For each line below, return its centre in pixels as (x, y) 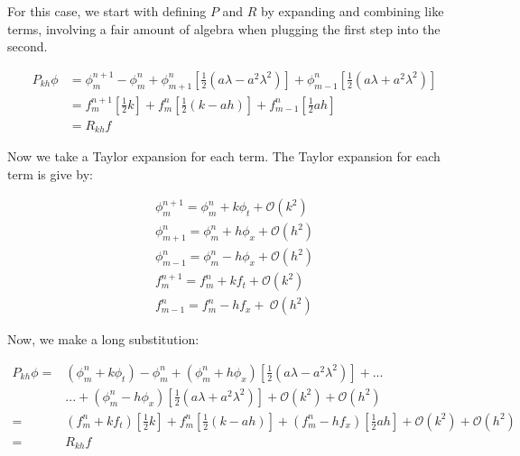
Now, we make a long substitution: (103, 339)
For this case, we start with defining (107, 11)
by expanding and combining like (353, 11)
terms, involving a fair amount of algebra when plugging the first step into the (224, 28)
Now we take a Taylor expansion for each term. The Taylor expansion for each (224, 156)
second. (28, 46)
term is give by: (50, 173)
